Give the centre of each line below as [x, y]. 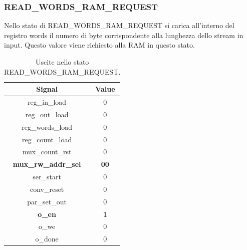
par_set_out [47, 201]
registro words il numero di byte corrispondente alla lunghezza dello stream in [124, 35]
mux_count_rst [47, 152]
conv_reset [47, 189]
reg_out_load [47, 114]
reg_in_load [47, 102]
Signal [47, 89]
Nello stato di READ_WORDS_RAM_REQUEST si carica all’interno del [119, 25]
